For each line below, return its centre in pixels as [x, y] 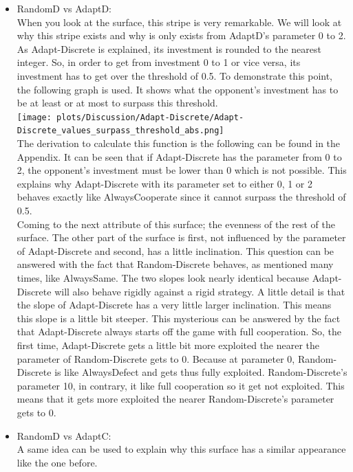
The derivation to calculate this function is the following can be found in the [179, 143]
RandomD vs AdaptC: [64, 435]
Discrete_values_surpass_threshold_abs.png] [120, 131]
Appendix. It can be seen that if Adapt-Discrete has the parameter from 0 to [179, 156]
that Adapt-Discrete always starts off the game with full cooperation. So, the [179, 331]
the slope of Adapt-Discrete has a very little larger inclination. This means [174, 305]
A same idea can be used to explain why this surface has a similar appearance [181, 449]
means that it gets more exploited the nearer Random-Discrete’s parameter [175, 399]
